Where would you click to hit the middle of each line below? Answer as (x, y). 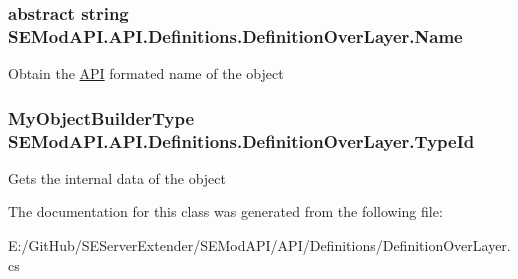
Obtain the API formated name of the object (146, 73)
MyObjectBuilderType (101, 117)
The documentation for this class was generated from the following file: (225, 211)
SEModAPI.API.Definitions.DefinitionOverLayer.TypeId (241, 140)
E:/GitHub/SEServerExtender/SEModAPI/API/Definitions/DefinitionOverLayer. (259, 245)
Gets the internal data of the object (117, 177)
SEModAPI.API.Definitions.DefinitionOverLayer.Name (235, 35)
